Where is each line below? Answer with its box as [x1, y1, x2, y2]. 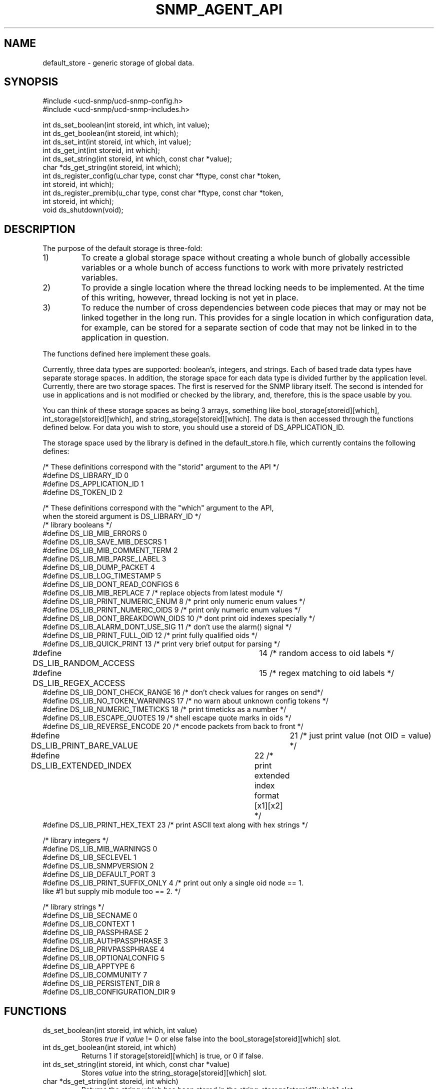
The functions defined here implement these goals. [42, 349, 211, 358]
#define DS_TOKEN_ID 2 [42, 488, 123, 497]
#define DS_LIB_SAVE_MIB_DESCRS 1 [42, 537, 167, 546]
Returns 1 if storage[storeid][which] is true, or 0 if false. [81, 1051, 263, 1060]
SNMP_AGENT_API [155, 1, 282, 18]
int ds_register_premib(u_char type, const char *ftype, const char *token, [42, 188, 283, 197]
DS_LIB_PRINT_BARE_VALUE [30, 740, 138, 751]
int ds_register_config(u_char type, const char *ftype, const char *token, [42, 171, 281, 180]
